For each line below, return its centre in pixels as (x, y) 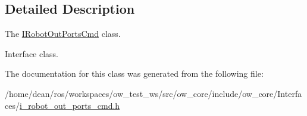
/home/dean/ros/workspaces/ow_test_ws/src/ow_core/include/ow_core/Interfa (153, 93)
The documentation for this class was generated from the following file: (134, 73)
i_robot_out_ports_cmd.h (70, 105)
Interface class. (32, 53)
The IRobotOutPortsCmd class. (63, 34)
